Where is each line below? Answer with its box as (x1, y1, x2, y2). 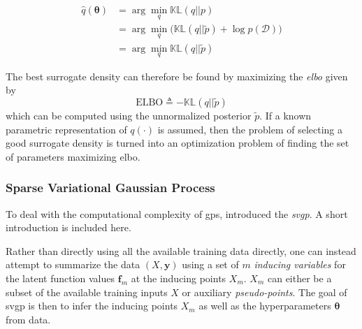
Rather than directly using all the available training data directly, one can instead (6, 243, 356, 258)
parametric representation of (6, 122, 127, 136)
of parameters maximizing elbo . (6, 149, 140, 163)
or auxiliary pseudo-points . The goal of (182, 284, 347, 299)
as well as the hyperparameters (198, 298, 331, 313)
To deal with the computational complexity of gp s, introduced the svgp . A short (6, 206, 348, 221)
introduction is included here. (6, 220, 131, 235)
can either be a (267, 270, 332, 285)
